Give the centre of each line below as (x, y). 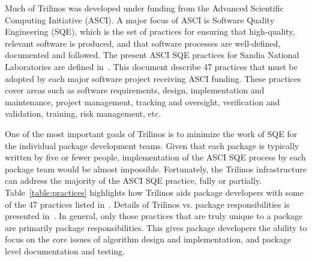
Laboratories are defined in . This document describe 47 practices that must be (151, 66)
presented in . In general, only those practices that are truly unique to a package (154, 216)
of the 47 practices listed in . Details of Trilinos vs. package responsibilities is (147, 204)
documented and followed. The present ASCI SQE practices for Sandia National (152, 55)
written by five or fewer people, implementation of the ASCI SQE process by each (155, 157)
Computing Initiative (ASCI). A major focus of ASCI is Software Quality (140, 19)
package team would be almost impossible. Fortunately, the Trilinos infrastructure (156, 169)
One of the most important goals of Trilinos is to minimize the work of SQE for (151, 133)
